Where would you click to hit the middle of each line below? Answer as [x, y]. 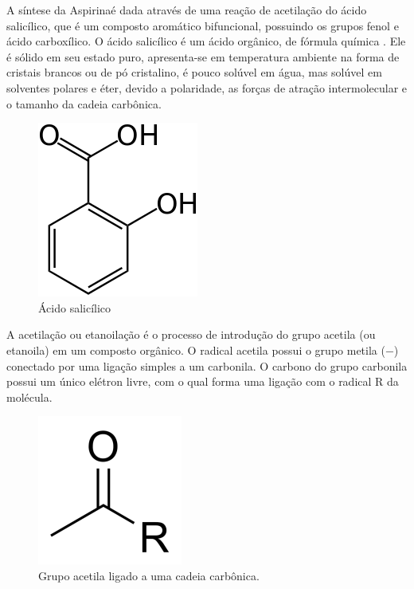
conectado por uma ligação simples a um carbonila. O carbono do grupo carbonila [207, 365]
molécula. [29, 397]
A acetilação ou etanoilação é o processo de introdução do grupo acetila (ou [191, 334]
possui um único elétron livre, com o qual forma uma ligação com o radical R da [203, 381]
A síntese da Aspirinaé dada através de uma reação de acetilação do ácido [187, 10]
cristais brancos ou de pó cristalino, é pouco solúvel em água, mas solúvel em [194, 72]
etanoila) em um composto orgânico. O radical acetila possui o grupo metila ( [196, 349]
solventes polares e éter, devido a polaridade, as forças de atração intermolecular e [207, 87]
